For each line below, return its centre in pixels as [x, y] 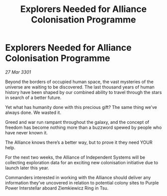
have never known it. [27, 132]
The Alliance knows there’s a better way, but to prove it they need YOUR [79, 142]
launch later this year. [27, 168]
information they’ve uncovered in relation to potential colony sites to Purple [82, 183]
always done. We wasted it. [33, 112]
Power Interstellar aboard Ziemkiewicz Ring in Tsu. [57, 188]
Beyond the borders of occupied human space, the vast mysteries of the [80, 82]
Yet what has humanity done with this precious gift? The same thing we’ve [81, 107]
